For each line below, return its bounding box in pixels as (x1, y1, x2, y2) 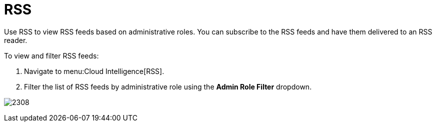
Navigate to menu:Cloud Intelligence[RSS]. (24, 66, 164, 75)
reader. (4, 35, 27, 44)
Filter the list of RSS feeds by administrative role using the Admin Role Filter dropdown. (24, 82, 312, 91)
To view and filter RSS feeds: (4, 51, 99, 60)
